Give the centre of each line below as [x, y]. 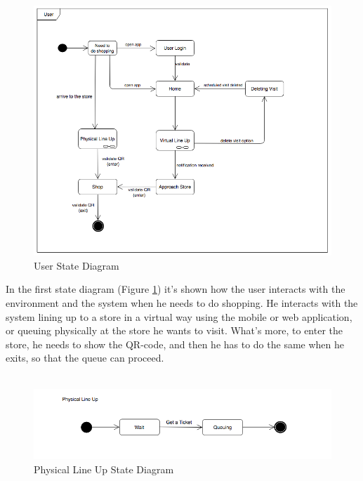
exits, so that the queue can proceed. [85, 358]
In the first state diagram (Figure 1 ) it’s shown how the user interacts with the [176, 289]
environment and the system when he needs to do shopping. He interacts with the [182, 303]
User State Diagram [77, 265]
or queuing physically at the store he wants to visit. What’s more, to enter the [174, 330]
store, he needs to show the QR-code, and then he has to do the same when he [175, 344]
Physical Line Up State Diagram [104, 469]
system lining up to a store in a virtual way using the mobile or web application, [179, 316]
